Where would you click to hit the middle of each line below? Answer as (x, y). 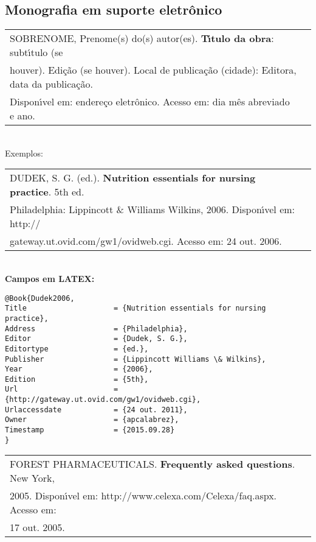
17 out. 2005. (37, 527)
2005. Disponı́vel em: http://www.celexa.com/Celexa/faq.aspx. (143, 496)
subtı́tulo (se (36, 52)
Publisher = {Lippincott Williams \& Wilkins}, (136, 359)
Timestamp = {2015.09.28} (90, 430)
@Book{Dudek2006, (40, 298)
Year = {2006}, (79, 369)
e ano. (22, 116)
